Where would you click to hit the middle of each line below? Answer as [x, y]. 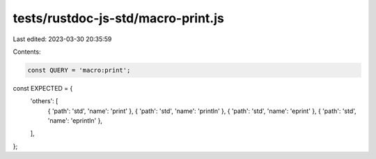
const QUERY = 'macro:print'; [79, 70]
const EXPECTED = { [43, 88]
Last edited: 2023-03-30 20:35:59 [62, 39]
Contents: [27, 52]
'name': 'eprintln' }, [75, 121]
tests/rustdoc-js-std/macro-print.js [118, 18]
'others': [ [44, 101]
